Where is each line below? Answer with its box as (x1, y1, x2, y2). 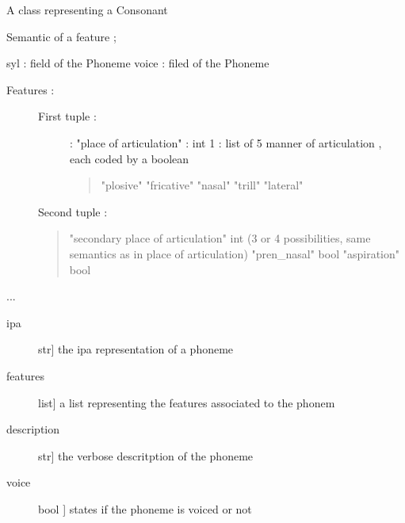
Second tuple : (38, 203, 108, 220)
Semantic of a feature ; (6, 28, 117, 44)
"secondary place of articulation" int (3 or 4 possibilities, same (69, 230, 371, 246)
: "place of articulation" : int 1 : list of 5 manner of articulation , (70, 134, 382, 151)
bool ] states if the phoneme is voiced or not (38, 500, 252, 517)
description (6, 421, 60, 437)
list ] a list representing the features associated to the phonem (38, 394, 335, 410)
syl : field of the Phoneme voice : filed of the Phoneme (6, 55, 269, 71)
